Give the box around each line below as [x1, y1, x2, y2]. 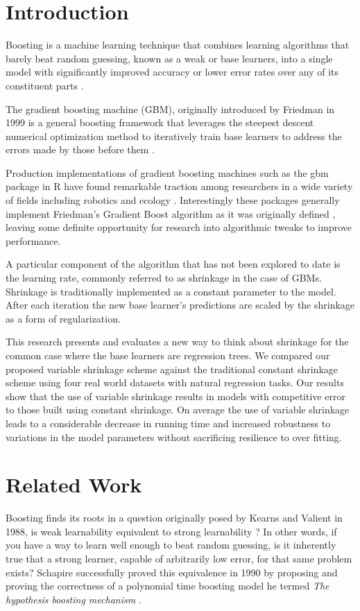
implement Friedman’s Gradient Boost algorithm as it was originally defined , [6, 206, 336, 221]
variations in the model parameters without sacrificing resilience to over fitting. [6, 429, 342, 444]
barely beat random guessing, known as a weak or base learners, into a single [6, 51, 333, 65]
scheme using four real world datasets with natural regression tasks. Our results [6, 375, 344, 390]
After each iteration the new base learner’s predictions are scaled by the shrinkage [6, 298, 355, 312]
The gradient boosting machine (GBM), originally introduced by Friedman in [6, 101, 335, 116]
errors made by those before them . [6, 142, 155, 157]
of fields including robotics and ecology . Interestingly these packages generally [6, 193, 340, 207]
